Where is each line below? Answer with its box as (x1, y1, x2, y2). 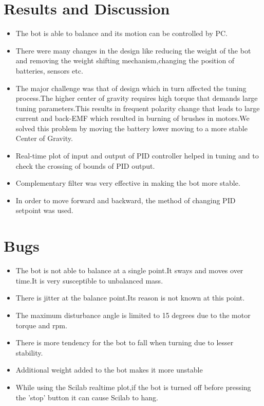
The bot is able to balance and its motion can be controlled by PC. (15, 28, 228, 39)
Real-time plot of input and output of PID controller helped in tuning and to (15, 150, 259, 161)
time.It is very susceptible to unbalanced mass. (15, 275, 163, 286)
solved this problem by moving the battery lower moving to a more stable (15, 122, 248, 133)
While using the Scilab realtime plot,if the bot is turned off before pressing (15, 381, 251, 392)
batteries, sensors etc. (15, 65, 83, 76)
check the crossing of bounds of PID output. (15, 160, 155, 171)
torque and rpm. (15, 320, 67, 330)
